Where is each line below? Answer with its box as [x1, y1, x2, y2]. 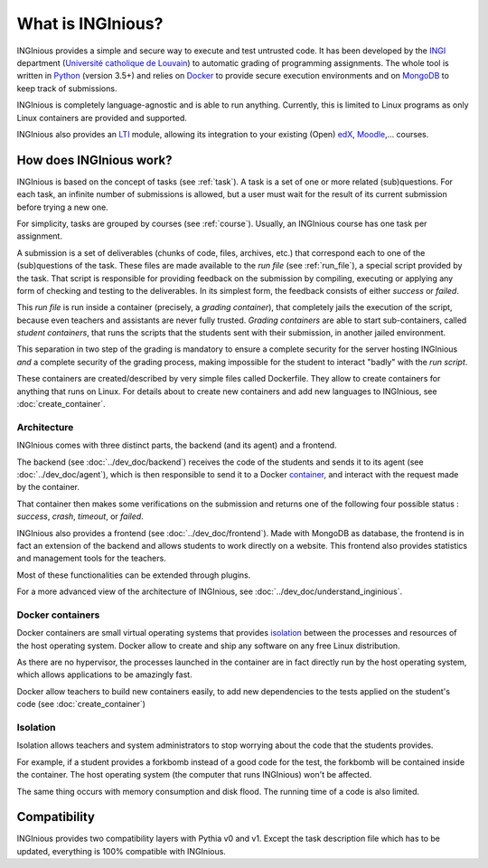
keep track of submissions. [16, 82, 117, 94]
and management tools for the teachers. [16, 552, 166, 564]
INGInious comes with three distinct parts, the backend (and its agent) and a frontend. [16, 439, 338, 451]
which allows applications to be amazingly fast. [16, 669, 193, 680]
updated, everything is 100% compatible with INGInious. [16, 845, 226, 856]
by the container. [16, 482, 80, 493]
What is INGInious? [16, 14, 164, 33]
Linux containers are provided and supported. [16, 112, 187, 123]
